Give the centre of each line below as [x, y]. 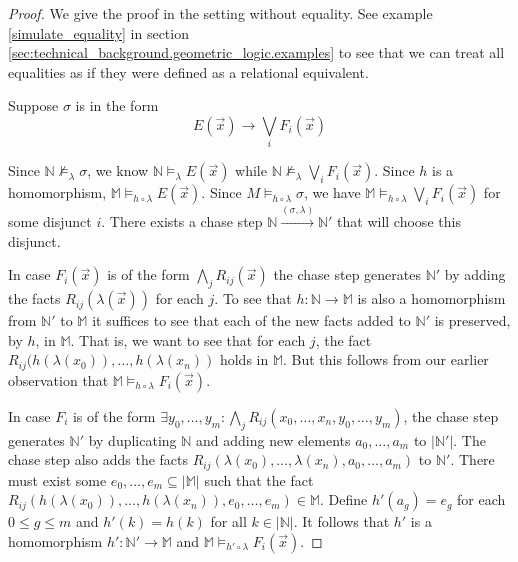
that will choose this [399, 221]
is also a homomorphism [431, 298]
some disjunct [50, 221]
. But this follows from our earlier [386, 359]
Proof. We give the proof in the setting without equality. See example [220, 13]
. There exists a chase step [182, 221]
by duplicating [132, 439]
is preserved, [472, 320]
